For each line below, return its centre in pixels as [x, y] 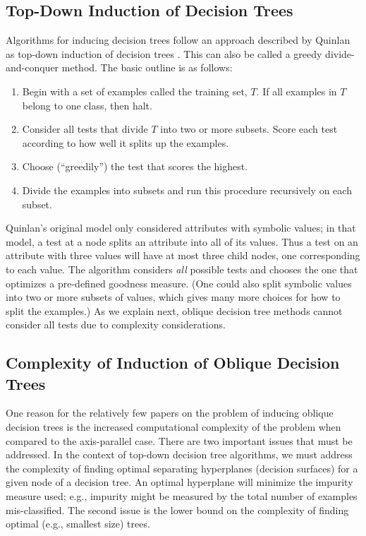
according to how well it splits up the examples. [126, 142]
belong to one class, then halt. [87, 105]
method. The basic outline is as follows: [147, 67]
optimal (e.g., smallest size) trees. [78, 524]
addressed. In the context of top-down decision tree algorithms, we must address [179, 454]
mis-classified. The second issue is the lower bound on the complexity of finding [177, 510]
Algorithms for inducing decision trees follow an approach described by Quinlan [178, 40]
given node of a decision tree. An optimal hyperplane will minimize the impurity [179, 482]
